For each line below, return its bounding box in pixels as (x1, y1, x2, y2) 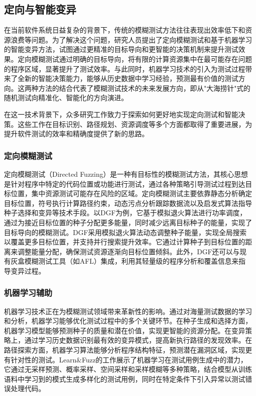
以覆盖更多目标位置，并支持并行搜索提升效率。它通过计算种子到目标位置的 (4, 237, 245, 247)
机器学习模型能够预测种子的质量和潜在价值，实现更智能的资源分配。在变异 (4, 325, 245, 335)
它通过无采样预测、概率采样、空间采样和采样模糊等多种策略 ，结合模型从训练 (4, 364, 252, 374)
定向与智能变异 (4, 1, 76, 17)
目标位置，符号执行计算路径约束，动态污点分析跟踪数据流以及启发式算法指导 (4, 198, 252, 208)
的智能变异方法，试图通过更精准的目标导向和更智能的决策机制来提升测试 (4, 44, 238, 54)
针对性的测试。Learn (10, 354, 77, 364)
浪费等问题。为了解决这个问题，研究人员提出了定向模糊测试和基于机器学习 (10, 34, 252, 44)
